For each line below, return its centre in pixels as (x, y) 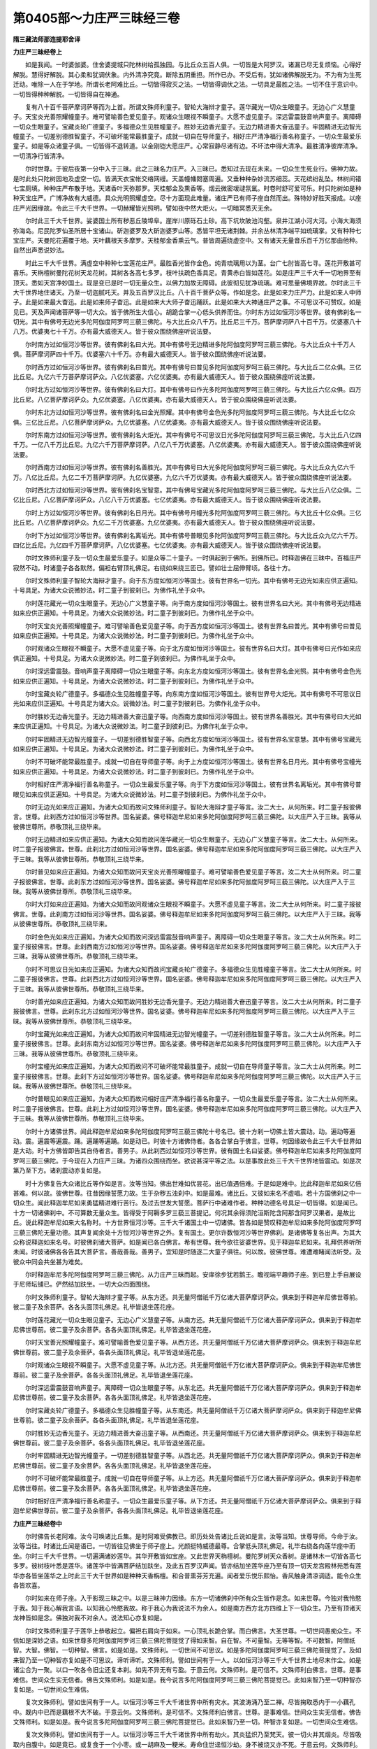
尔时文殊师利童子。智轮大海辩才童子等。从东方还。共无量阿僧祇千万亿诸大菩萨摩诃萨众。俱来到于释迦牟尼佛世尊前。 (193, 1297)
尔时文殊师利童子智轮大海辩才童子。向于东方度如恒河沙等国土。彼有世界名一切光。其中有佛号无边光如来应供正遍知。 (193, 581)
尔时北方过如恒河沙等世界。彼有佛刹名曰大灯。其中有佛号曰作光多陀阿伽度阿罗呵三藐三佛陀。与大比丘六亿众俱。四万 (193, 390)
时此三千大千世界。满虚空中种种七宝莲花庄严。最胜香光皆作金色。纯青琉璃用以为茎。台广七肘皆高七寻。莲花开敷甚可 (193, 263)
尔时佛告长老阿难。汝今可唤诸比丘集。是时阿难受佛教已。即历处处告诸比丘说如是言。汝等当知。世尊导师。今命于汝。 (193, 1536)
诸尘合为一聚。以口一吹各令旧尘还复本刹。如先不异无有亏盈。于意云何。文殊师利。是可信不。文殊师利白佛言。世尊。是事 (187, 1670)
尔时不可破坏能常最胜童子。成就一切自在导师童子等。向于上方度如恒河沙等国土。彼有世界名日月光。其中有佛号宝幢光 (193, 762)
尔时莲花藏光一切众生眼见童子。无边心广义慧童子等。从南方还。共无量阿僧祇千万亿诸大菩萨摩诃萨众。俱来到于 (184, 1319)
